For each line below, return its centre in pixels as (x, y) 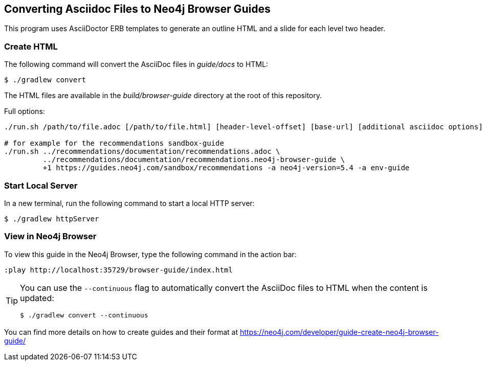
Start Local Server (41, 185)
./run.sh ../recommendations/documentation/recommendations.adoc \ (142, 152)
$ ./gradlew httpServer (52, 219)
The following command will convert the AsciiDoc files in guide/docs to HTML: (136, 64)
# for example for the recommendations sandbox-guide (114, 143)
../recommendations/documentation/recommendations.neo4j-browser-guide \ (194, 160)
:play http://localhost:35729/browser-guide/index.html (118, 270)
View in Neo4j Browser (50, 236)
